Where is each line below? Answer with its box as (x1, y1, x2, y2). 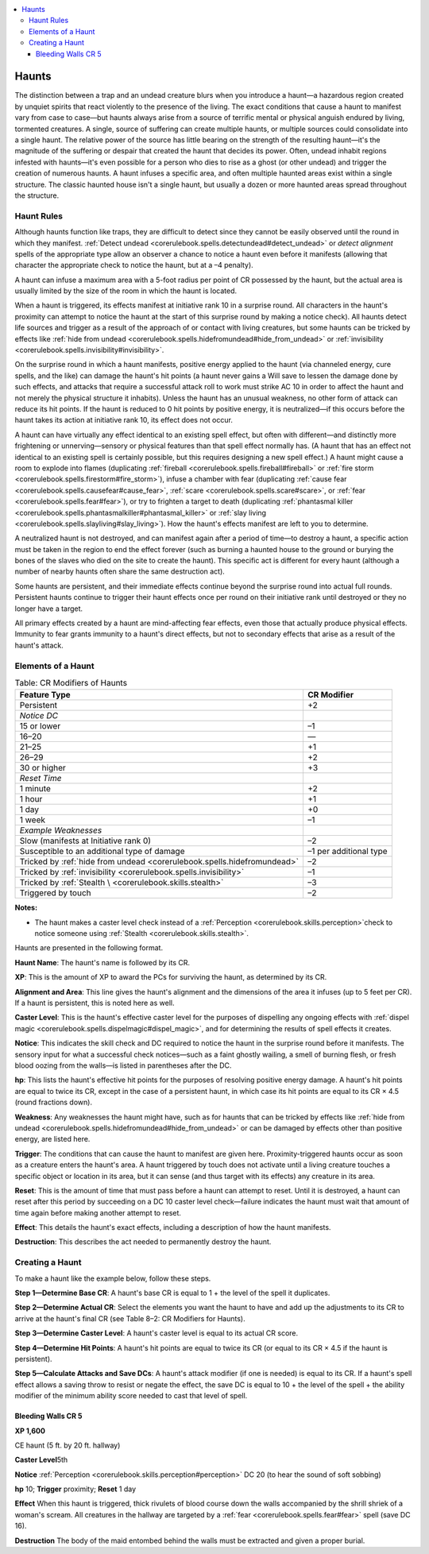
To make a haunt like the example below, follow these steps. (14, 1274, 211, 1283)
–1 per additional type (307, 846, 388, 857)
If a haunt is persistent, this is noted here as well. (14, 998, 175, 1008)
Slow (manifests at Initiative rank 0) (19, 835, 151, 846)
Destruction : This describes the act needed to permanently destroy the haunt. (14, 1237, 272, 1247)
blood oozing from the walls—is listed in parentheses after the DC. (14, 1061, 232, 1070)
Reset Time (19, 773, 62, 784)
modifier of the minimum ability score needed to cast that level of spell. (14, 1391, 248, 1401)
